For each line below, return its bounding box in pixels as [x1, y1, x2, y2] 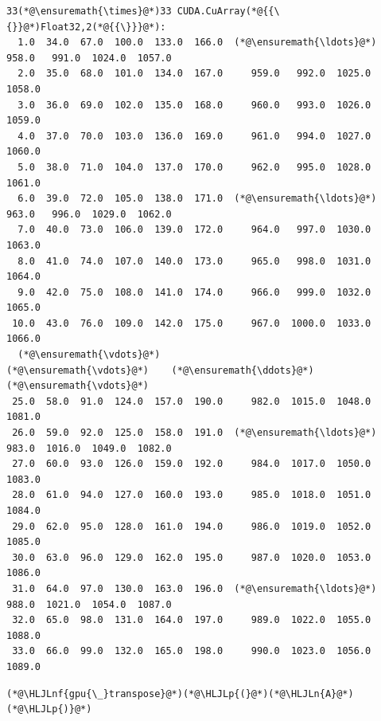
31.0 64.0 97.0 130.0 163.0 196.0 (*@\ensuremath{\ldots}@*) [12, 582, 377, 594]
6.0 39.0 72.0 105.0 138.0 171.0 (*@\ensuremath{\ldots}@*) [17, 193, 377, 205]
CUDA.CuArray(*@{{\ [177, 6, 280, 17]
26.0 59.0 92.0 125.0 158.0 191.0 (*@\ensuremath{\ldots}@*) [12, 427, 377, 439]
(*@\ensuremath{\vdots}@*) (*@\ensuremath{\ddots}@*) [6, 364, 314, 376]
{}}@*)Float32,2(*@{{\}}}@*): [6, 21, 166, 33]
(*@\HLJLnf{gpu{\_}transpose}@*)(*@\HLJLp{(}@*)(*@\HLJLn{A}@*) [6, 688, 354, 699]
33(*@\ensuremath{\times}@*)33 [6, 6, 172, 17]
